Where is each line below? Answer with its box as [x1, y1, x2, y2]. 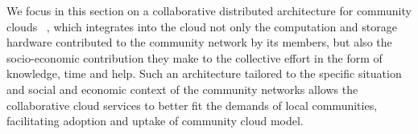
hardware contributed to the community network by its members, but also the [6, 34, 392, 51]
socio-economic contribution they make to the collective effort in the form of [6, 49, 383, 66]
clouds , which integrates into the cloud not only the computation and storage [6, 18, 397, 35]
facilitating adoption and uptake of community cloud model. [6, 112, 304, 129]
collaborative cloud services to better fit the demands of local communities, [6, 96, 378, 113]
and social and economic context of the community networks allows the [6, 80, 358, 97]
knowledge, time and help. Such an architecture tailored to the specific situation [6, 65, 402, 82]
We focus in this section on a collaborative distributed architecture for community [6, 2, 412, 18]
